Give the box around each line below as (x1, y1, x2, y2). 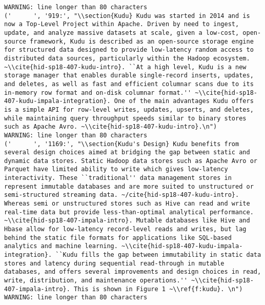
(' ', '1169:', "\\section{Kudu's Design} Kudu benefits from (4, 140, 239, 148)
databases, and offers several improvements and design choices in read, (4, 268, 261, 276)
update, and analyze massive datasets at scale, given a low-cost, (4, 29, 239, 36)
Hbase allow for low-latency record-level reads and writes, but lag (4, 226, 247, 233)
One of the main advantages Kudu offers (114, 97, 254, 105)
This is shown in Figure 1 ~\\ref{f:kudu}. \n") (74, 285, 243, 293)
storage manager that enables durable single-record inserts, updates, (4, 72, 254, 79)
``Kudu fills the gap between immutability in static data (55, 251, 261, 259)
